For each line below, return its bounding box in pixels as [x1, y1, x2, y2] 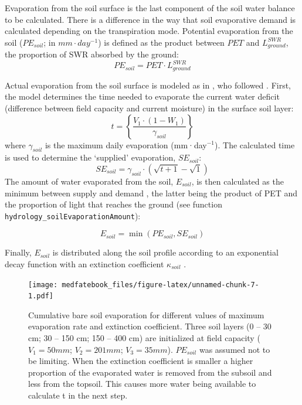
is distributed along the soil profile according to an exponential [52, 246, 279, 258]
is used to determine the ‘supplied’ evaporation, [5, 151, 176, 164]
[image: [28, 280, 58, 289]
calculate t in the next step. [28, 389, 128, 401]
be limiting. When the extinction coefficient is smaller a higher [28, 355, 253, 367]
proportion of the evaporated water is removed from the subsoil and [28, 366, 272, 378]
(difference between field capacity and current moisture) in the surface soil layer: [5, 101, 294, 114]
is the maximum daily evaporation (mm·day [45, 138, 207, 151]
